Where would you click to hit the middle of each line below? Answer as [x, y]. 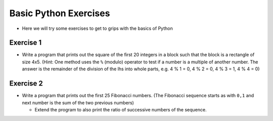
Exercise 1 [26, 43]
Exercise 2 [26, 84]
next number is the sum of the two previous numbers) [78, 103]
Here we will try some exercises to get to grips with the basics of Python [97, 28]
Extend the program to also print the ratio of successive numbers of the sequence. [121, 109]
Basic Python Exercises [60, 13]
